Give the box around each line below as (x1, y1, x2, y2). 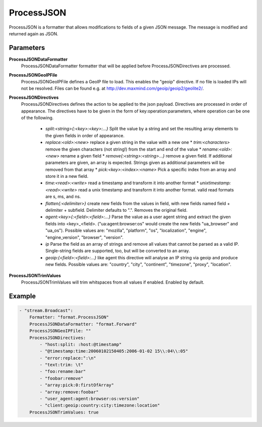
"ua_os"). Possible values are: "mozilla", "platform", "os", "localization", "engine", (45, 228, 207, 234)
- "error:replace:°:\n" (39, 355, 97, 361)
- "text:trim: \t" (39, 362, 83, 368)
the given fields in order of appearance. (45, 132, 125, 138)
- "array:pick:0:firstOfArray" (39, 382, 114, 388)
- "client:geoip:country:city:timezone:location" (39, 403, 160, 408)
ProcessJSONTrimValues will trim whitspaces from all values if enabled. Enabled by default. (21, 279, 205, 285)
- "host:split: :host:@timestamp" (39, 342, 122, 347)
